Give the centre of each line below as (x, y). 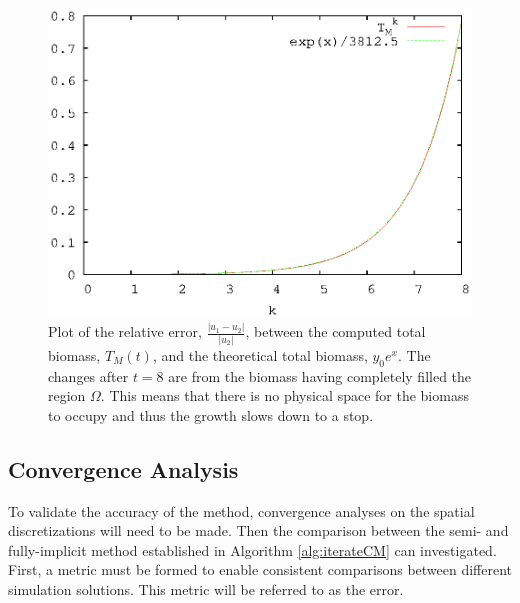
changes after (88, 375)
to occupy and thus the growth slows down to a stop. (211, 414)
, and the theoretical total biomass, (260, 354)
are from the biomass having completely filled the (320, 375)
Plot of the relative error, (125, 331)
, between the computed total (335, 331)
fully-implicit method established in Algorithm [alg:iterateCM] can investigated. (252, 549)
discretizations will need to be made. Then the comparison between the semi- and (258, 530)
